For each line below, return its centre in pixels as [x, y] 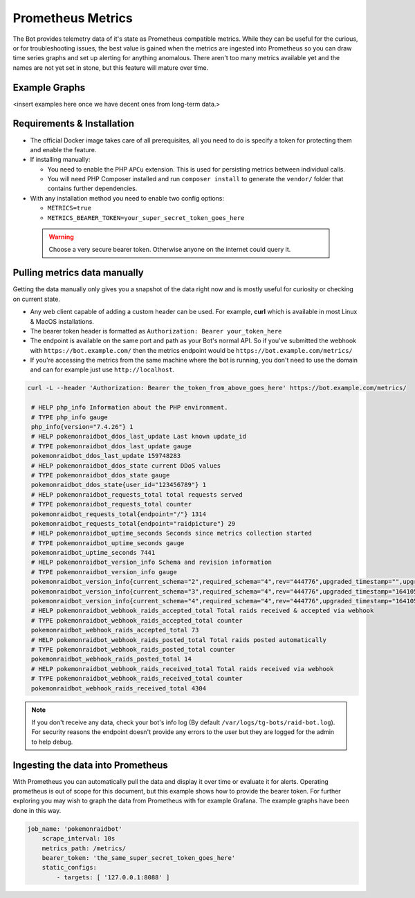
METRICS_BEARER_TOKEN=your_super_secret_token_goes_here [146, 218]
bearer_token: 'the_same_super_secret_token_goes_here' [139, 858]
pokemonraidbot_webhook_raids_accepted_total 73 [115, 630]
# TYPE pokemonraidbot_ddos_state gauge [101, 475]
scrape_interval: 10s [79, 839]
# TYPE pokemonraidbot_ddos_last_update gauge [111, 446]
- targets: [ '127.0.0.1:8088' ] [113, 877]
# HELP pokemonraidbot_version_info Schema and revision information [152, 562]
